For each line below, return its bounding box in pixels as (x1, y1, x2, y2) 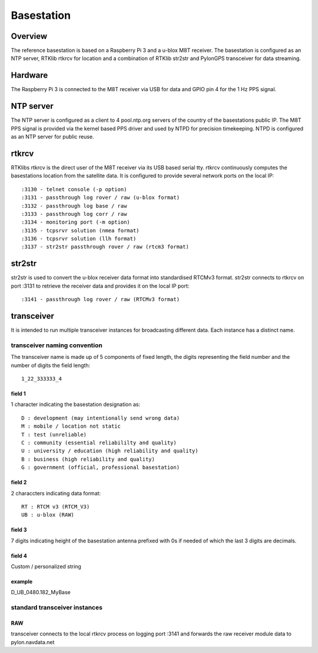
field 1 (11, 390, 26, 397)
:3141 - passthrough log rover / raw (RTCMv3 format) (21, 296, 180, 303)
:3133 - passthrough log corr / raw (21, 211, 127, 217)
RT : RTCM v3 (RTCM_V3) (21, 503, 90, 510)
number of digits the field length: (11, 362, 91, 369)
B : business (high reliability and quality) (21, 456, 155, 462)
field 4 (11, 552, 28, 559)
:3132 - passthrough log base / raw (21, 202, 127, 209)
